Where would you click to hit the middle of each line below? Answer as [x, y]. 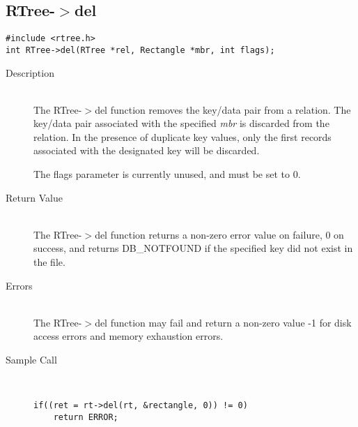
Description [30, 72]
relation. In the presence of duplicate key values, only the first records [182, 136]
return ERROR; [86, 417]
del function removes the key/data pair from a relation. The [223, 109]
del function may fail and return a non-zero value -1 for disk [223, 322]
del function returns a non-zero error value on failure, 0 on [219, 234]
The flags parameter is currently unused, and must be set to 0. [167, 174]
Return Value [34, 197]
